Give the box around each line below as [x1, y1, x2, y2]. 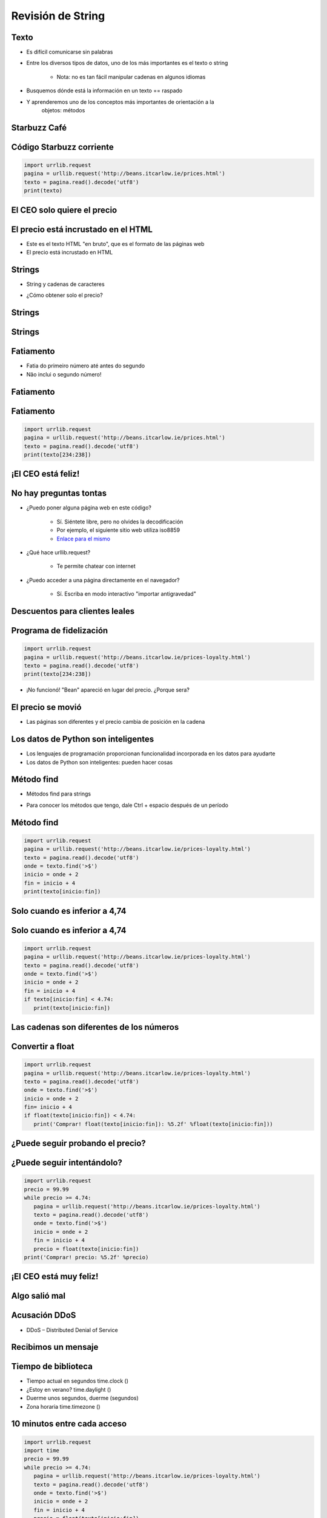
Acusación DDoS [11, 1310, 76, 1321]
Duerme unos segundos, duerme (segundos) [26, 1394, 139, 1402]
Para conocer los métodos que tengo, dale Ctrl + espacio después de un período [26, 802, 228, 809]
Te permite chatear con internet [56, 562, 136, 570]
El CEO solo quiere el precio [11, 205, 117, 215]
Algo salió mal [11, 1291, 66, 1301]
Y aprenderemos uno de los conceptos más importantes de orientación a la [26, 98, 214, 106]
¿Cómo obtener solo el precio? [26, 291, 103, 299]
